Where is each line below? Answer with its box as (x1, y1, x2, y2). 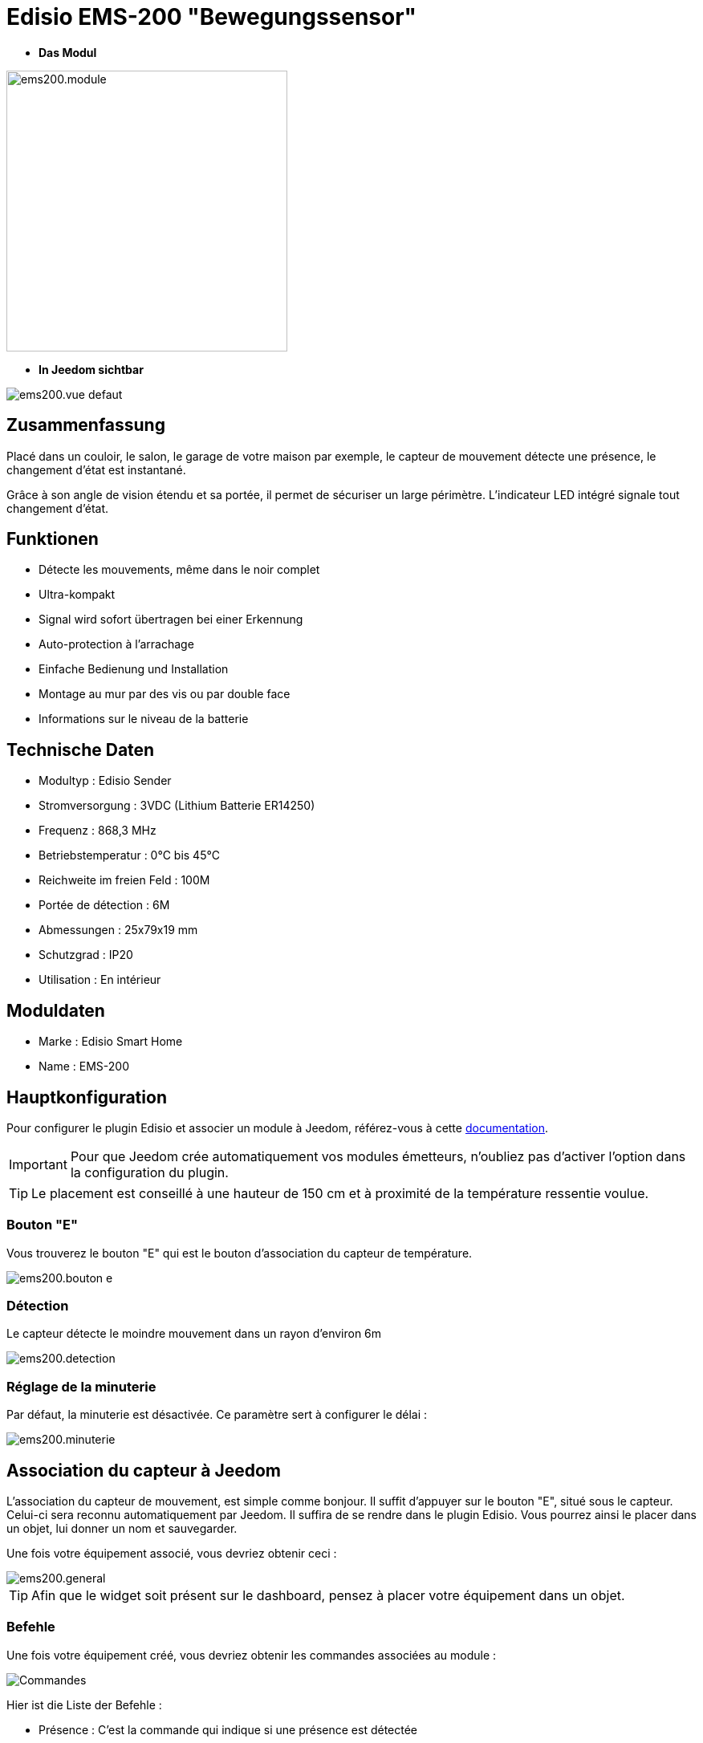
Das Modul (39, 45, 97, 59)
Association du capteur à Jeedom (6, 1460, 281, 1481)
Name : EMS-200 (39, 1059, 129, 1074)
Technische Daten (6, 739, 155, 760)
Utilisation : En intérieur (39, 973, 161, 987)
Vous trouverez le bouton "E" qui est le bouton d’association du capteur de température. (6, 1245, 473, 1260)
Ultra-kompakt (39, 587, 116, 602)
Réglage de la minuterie (6, 1378, 156, 1395)
